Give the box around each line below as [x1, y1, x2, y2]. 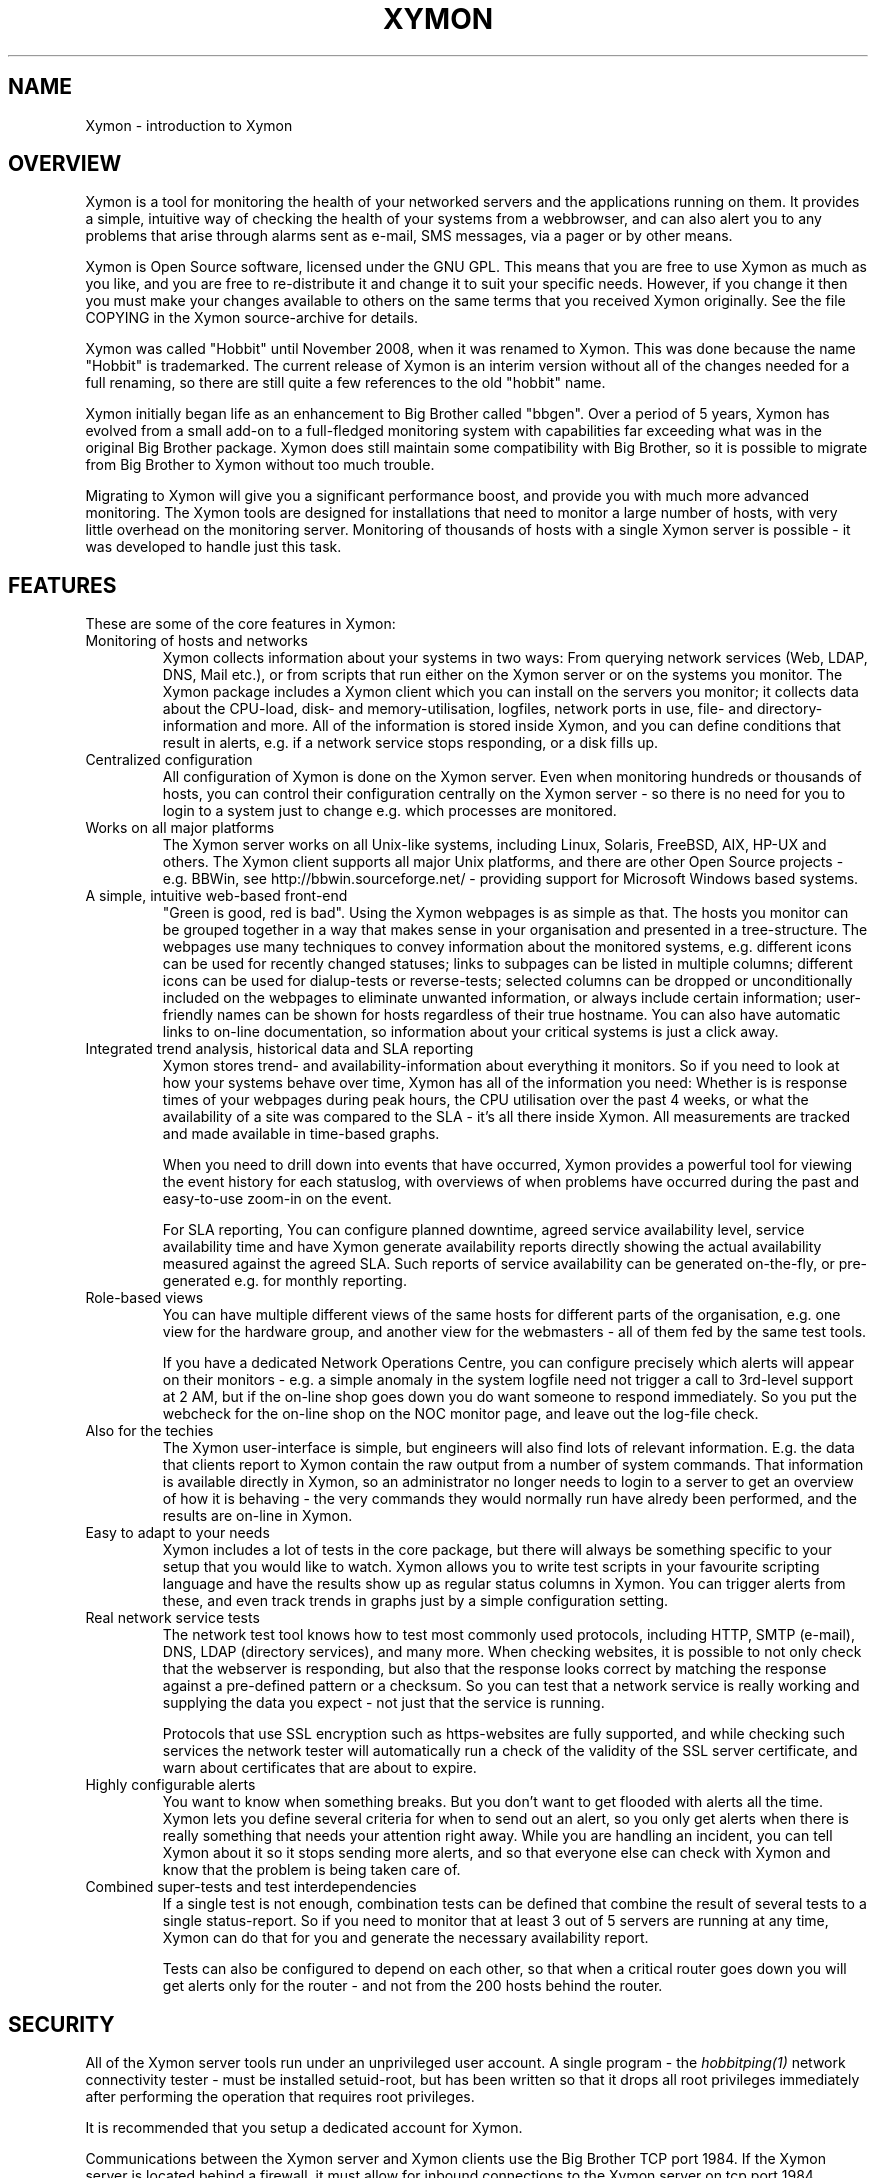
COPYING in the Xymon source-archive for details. [85, 309, 419, 327]
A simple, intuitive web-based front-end [85, 887, 348, 905]
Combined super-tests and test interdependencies [85, 1878, 417, 1896]
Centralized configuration [85, 751, 253, 769]
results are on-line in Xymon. [162, 1507, 353, 1525]
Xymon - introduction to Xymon [85, 116, 293, 134]
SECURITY [8, 2011, 115, 2037]
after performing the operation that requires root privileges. [85, 2088, 475, 2106]
